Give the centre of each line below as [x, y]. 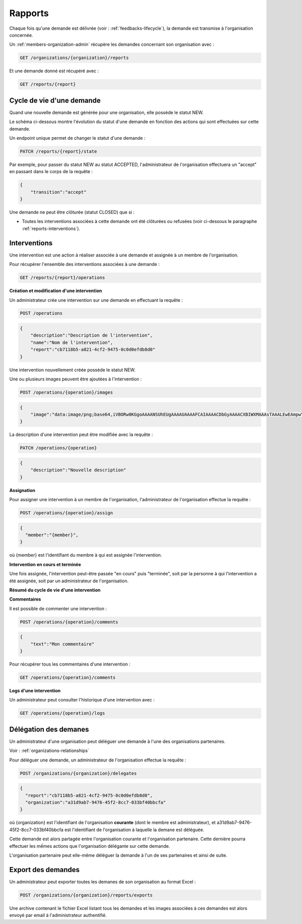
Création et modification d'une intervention [56, 291]
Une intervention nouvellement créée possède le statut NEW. [72, 370]
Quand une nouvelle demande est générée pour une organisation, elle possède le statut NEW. [106, 112]
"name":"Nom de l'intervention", [72, 342]
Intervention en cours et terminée [45, 564]
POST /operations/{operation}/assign [66, 513]
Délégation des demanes [49, 729]
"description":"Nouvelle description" [78, 470]
